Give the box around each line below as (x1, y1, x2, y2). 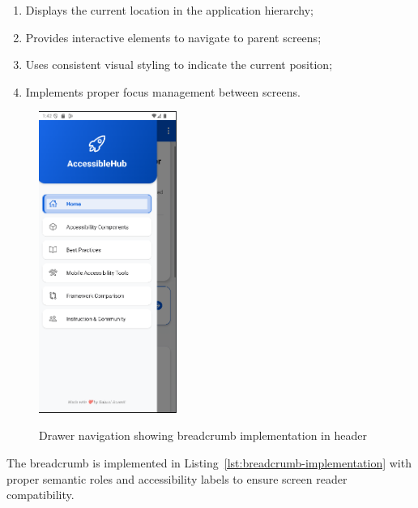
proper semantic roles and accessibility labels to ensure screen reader (6, 470, 348, 487)
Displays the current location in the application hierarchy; (25, 2, 314, 18)
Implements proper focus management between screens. (25, 83, 301, 100)
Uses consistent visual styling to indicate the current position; (25, 56, 333, 73)
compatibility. (6, 486, 75, 503)
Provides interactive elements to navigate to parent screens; (25, 28, 322, 45)
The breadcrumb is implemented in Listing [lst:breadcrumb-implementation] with (6, 454, 412, 471)
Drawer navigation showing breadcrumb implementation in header (39, 427, 367, 444)
